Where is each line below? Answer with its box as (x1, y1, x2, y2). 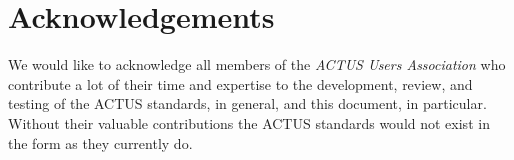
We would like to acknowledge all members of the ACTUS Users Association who (8, 54, 506, 75)
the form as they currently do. (8, 132, 193, 153)
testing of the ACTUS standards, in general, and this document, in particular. (8, 93, 487, 114)
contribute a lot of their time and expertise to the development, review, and (8, 73, 473, 94)
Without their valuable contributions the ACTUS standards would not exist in (8, 112, 490, 133)
